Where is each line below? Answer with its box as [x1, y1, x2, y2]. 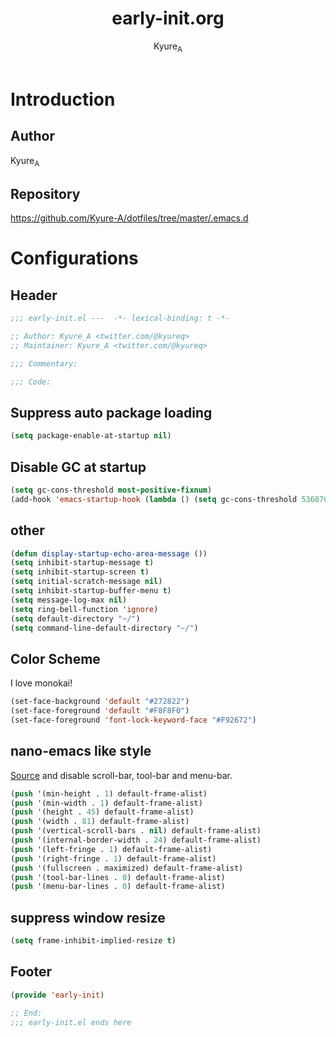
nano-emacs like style [10, 743, 152, 760]
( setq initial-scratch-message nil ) [10, 577, 163, 587]
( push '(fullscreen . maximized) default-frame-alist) [10, 863, 244, 873]
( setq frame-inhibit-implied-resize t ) [10, 936, 177, 946]
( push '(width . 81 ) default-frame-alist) [10, 817, 190, 827]
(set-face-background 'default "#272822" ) [10, 697, 190, 707]
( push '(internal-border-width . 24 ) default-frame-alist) [10, 835, 262, 846]
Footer [10, 963, 53, 981]
